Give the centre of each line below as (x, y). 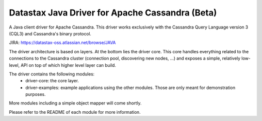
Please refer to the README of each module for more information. (75, 112)
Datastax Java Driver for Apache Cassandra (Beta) (113, 13)
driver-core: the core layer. (52, 81)
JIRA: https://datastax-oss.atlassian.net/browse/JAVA (62, 43)
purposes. (36, 94)
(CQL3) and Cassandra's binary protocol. (50, 33)
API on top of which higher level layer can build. (68, 65)
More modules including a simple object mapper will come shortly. (75, 103)
